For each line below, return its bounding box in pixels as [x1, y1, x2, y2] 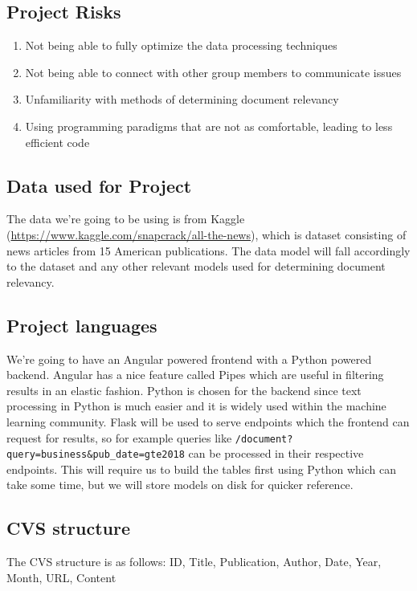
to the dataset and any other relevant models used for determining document [6, 258, 386, 275]
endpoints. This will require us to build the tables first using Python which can [6, 460, 396, 477]
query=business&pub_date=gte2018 [6, 449, 185, 461]
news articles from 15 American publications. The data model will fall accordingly [6, 242, 411, 259]
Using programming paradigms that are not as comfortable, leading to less [25, 117, 393, 134]
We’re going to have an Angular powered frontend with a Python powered [6, 350, 372, 367]
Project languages [6, 312, 157, 337]
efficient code [25, 133, 90, 150]
